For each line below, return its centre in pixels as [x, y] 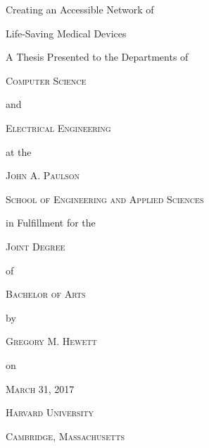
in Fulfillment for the [51, 223]
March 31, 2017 [40, 388]
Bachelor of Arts [46, 294]
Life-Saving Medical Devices [66, 33]
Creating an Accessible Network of [80, 9]
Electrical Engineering [58, 127]
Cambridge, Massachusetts [65, 436]
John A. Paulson [43, 175]
